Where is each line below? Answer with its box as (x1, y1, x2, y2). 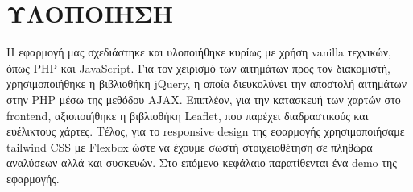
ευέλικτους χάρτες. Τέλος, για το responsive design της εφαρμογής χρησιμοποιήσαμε (6, 123, 405, 140)
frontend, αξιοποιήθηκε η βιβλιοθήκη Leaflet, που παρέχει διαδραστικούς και (6, 106, 369, 123)
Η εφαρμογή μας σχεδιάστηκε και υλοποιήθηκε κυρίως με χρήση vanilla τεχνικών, (6, 44, 391, 61)
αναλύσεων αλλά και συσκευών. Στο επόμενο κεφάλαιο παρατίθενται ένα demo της (6, 154, 397, 171)
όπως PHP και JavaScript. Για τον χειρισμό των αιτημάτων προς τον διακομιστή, (6, 59, 390, 76)
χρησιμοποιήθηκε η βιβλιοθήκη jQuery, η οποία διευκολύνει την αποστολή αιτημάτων (6, 75, 407, 92)
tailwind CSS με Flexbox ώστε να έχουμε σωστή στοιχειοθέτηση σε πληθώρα (6, 138, 373, 155)
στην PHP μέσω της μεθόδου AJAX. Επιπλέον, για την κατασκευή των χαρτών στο (6, 90, 401, 107)
